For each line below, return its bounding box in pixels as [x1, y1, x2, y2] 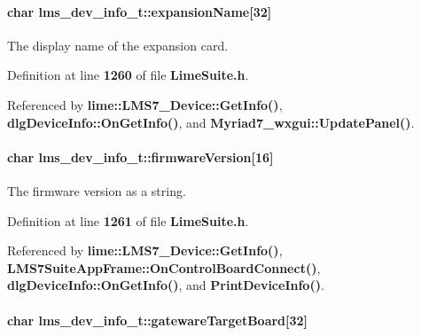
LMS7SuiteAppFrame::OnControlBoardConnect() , [7, 258, 321, 277]
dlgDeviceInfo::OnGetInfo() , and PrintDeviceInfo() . [7, 276, 324, 294]
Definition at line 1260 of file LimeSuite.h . [7, 66, 249, 84]
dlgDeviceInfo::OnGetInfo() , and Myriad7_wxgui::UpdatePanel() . [7, 113, 415, 131]
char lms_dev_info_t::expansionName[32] [7, 2, 272, 20]
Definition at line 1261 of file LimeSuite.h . [7, 211, 249, 230]
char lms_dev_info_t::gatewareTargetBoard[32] [7, 310, 308, 329]
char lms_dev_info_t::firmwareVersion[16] [7, 147, 274, 166]
